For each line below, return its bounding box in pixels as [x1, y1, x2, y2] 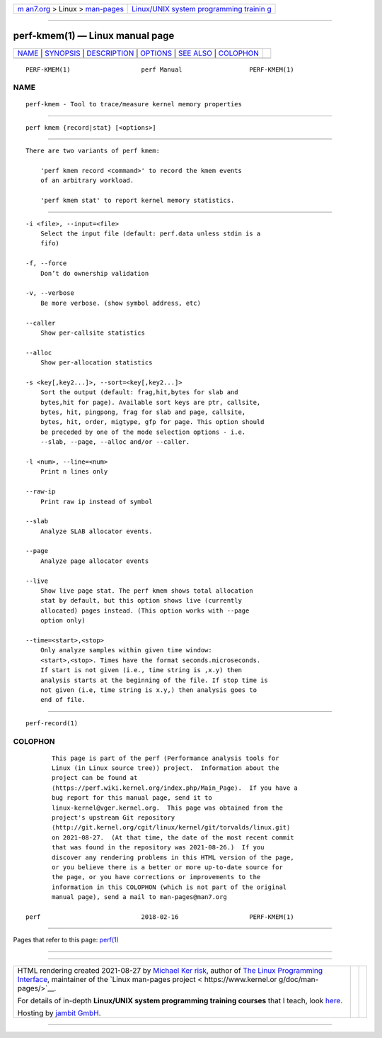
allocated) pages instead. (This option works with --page [40, 606, 250, 615]
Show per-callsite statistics [40, 328, 145, 337]
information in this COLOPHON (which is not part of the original [52, 883, 287, 891]
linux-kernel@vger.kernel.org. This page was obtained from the [52, 803, 283, 812]
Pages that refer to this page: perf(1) [13, 936, 120, 944]
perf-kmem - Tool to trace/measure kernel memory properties [25, 100, 242, 108]
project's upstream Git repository [52, 814, 175, 822]
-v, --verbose [25, 289, 74, 297]
